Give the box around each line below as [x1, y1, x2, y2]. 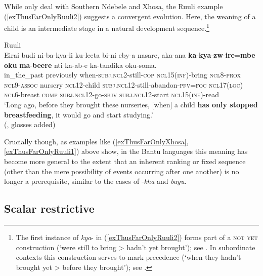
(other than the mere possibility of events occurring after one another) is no [4, 166, 239, 176]
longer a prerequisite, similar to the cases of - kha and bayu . [4, 176, 187, 186]
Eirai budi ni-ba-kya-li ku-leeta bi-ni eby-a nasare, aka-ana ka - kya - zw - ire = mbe [4, 50, 255, 60]
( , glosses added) [4, 119, 56, 130]
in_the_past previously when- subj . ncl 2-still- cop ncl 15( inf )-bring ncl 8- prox [4, 69, 241, 80]
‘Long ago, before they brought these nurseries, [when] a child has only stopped [4, 99, 258, 109]
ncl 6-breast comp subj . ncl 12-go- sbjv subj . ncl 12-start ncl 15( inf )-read [4, 89, 219, 100]
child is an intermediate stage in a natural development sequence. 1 [4, 21, 209, 33]
